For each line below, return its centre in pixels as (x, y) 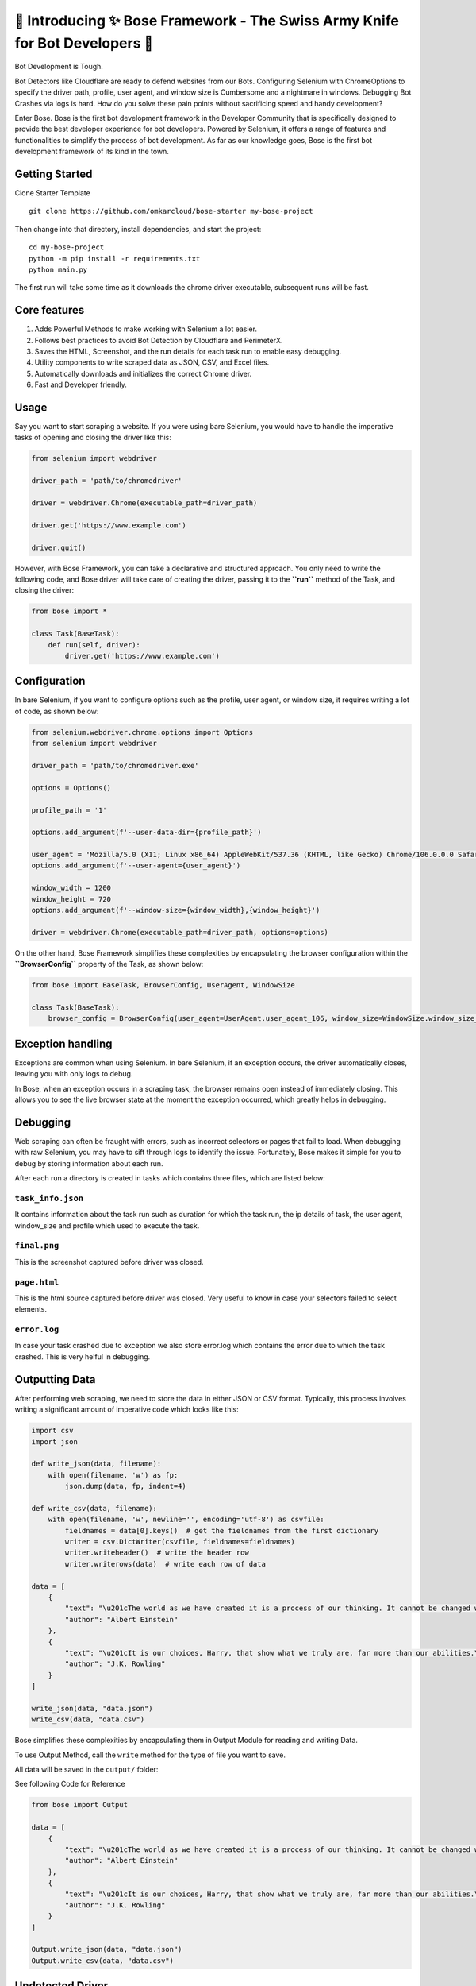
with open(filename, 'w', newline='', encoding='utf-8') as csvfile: (186, 1520)
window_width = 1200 (71, 888)
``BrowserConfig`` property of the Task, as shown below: (109, 964)
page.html (37, 1282)
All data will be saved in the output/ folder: (86, 1770)
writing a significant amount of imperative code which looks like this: (127, 1409)
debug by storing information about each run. (89, 1163)
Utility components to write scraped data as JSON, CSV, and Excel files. (152, 362)
